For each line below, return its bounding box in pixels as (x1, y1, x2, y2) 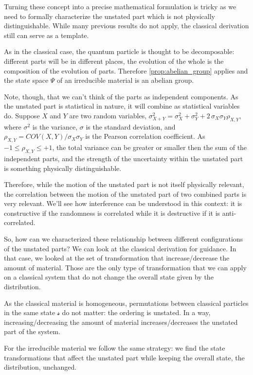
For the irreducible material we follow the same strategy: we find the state (4, 343, 225, 353)
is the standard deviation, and (86, 121, 176, 131)
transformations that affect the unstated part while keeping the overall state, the (4, 352, 245, 362)
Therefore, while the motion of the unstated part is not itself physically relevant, (4, 179, 244, 189)
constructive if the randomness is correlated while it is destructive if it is (4, 207, 220, 218)
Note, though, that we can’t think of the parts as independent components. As (4, 91, 238, 101)
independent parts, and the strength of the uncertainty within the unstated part (4, 153, 243, 163)
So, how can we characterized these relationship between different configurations (4, 234, 243, 244)
